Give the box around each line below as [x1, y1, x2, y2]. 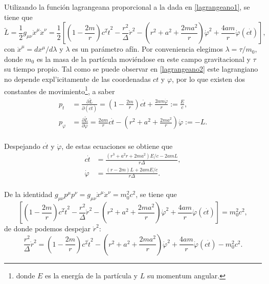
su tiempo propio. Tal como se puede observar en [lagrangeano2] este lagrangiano [4, 63, 258, 74]
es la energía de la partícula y [45, 270, 138, 280]
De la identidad [4, 189, 53, 200]
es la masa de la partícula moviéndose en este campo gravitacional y [36, 53, 251, 64]
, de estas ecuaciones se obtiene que [61, 141, 173, 151]
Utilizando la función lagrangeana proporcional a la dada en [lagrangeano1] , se [4, 2, 250, 12]
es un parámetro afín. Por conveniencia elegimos [72, 43, 223, 54]
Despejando [4, 141, 40, 151]
